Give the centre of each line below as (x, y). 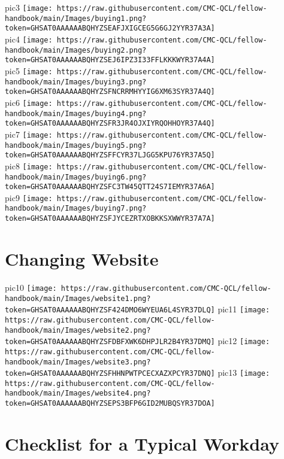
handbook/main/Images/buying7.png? (76, 209)
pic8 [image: (29, 165)
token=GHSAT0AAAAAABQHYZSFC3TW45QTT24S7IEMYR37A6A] (110, 187)
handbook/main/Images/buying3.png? (76, 82)
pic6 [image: (29, 102)
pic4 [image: (29, 39)
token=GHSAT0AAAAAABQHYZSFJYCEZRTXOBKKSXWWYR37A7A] (110, 219)
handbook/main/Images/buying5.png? (76, 145)
